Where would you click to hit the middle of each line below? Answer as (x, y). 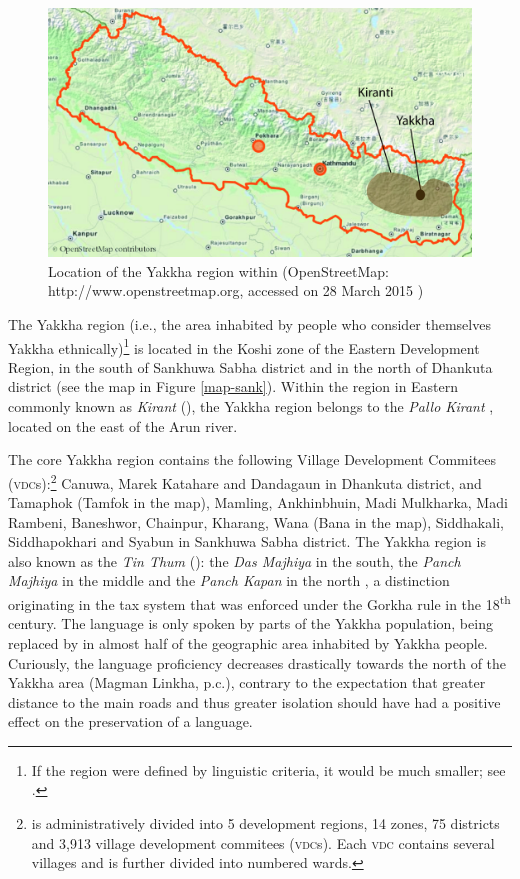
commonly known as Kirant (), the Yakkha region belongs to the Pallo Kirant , (251, 406)
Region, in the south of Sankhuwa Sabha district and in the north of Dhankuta (250, 366)
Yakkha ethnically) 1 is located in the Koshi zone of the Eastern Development (244, 346)
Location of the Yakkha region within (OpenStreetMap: (218, 270)
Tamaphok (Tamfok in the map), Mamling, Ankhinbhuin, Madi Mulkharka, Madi (258, 502)
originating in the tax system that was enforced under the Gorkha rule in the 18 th (259, 602)
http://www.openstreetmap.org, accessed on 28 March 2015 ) (236, 290)
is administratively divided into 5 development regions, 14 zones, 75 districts (265, 823)
